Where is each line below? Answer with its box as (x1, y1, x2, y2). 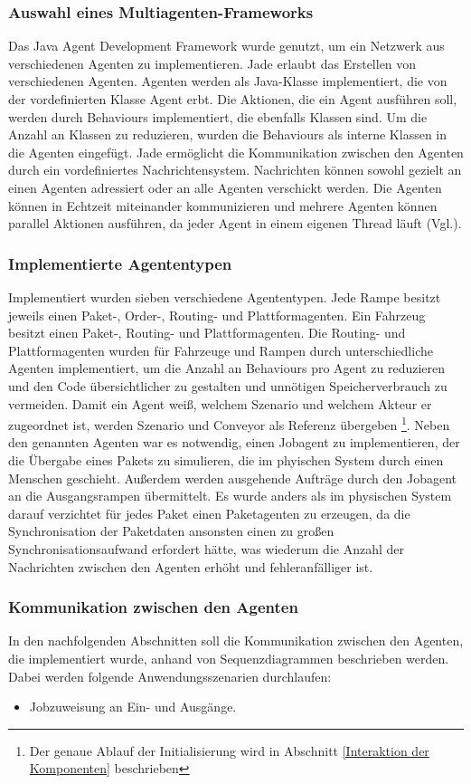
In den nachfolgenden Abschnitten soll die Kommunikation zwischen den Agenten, (8, 631, 464, 650)
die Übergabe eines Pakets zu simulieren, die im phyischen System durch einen (8, 450, 444, 469)
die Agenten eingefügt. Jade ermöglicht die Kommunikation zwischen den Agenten (8, 142, 464, 161)
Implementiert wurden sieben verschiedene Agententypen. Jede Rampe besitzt (8, 287, 441, 306)
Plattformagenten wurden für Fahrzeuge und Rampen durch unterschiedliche (8, 340, 433, 359)
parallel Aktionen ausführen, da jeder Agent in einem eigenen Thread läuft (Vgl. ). (8, 214, 462, 233)
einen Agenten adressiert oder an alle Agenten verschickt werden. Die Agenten (8, 177, 442, 196)
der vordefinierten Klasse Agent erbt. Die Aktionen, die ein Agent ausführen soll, (8, 90, 457, 108)
